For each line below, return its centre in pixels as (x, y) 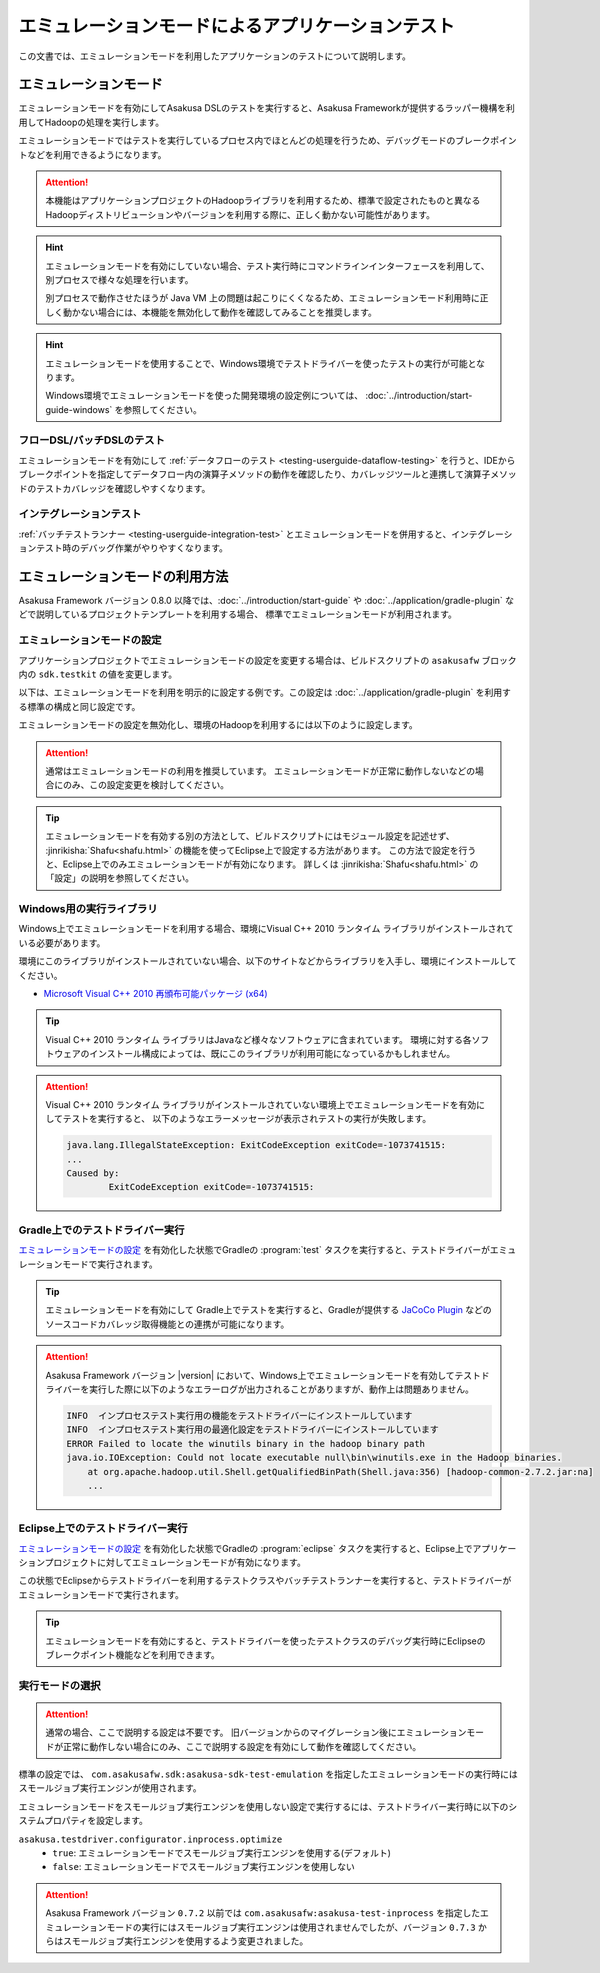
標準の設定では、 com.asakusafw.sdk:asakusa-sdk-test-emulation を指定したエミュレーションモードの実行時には (268, 1774)
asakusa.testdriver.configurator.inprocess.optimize (150, 1839)
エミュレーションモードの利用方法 (123, 576)
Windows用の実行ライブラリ (88, 909)
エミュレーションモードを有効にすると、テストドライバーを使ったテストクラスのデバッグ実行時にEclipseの (265, 1641)
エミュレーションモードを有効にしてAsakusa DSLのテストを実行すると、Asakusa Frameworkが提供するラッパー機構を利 (266, 108)
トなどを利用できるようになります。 (92, 154)
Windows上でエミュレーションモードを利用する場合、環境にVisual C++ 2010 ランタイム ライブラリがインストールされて (266, 929)
